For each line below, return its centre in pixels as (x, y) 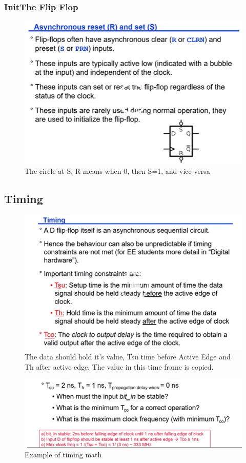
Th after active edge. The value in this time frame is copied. (119, 366)
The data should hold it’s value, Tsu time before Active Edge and (128, 357)
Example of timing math (63, 455)
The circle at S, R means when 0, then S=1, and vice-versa (117, 171)
